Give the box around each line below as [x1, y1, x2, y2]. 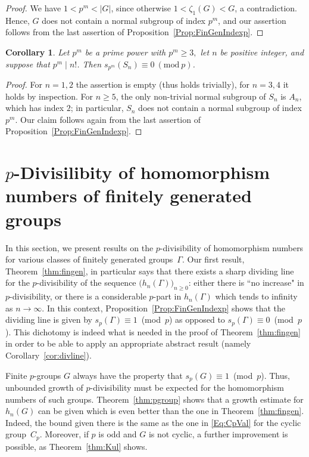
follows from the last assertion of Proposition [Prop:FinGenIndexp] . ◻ [5, 26, 264, 38]
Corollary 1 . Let [5, 45, 70, 58]
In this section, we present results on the [5, 241, 154, 254]
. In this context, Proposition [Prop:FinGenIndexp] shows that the [42, 301, 286, 314]
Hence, [5, 14, 30, 26]
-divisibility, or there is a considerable [10, 290, 146, 302]
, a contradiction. [235, 2, 297, 14]
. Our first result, [182, 253, 245, 265]
